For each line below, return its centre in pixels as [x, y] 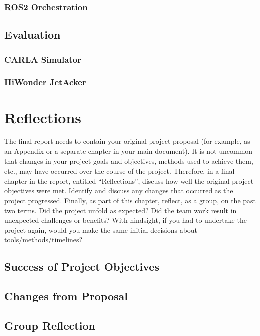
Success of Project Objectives [82, 267]
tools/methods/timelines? [43, 239]
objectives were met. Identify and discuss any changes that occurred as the [119, 190]
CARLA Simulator [43, 59]
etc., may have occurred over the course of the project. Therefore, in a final [119, 171]
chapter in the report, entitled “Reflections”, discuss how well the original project [129, 180]
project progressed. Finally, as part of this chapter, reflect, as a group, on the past [130, 200]
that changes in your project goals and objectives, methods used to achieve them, [129, 161]
